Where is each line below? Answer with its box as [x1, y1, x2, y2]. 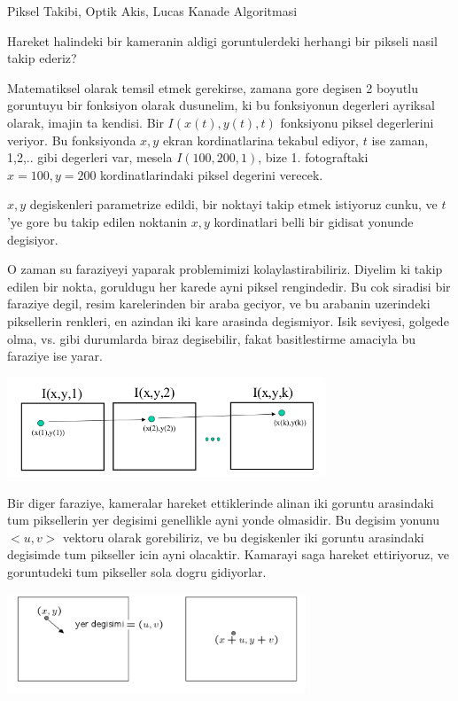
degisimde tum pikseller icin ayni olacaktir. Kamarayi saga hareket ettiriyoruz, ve [7, 545, 450, 564]
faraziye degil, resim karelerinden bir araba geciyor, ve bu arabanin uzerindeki [7, 294, 431, 313]
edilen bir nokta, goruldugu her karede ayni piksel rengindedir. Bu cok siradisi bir [7, 277, 451, 295]
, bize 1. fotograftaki [258, 148, 369, 167]
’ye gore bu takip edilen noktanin [7, 212, 188, 230]
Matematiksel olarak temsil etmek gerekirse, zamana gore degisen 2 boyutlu [7, 78, 418, 97]
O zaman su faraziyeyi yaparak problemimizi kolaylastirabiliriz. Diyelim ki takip [7, 260, 443, 278]
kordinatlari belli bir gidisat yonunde [213, 212, 414, 230]
